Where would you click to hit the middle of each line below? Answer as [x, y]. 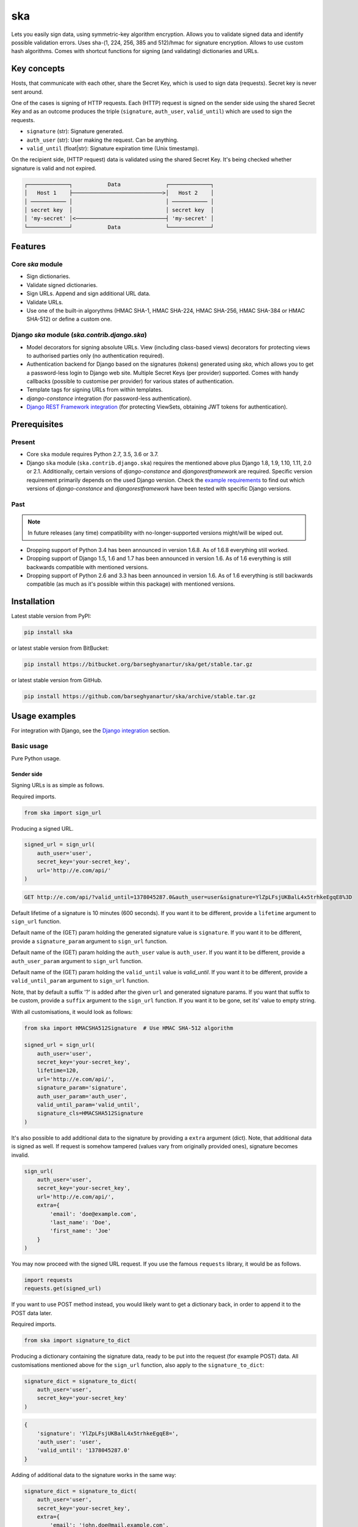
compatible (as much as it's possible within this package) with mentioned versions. [131, 584]
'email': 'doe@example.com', [93, 1214]
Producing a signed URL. [42, 828]
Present [23, 442]
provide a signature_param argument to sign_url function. [89, 941]
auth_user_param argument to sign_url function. [77, 961]
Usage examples [44, 716]
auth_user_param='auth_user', [82, 1096]
